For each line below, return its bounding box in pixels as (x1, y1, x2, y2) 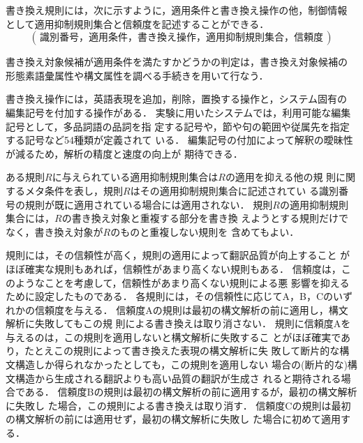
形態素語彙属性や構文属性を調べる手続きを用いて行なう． (6, 68, 269, 82)
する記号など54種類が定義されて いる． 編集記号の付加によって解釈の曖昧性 (6, 133, 353, 147)
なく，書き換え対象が (6, 224, 103, 239)
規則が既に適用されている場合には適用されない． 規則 (24, 197, 273, 211)
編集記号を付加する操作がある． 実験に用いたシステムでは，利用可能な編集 (6, 105, 351, 119)
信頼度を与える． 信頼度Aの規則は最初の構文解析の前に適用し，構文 (34, 302, 348, 317)
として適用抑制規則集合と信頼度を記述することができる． (6, 16, 269, 31)
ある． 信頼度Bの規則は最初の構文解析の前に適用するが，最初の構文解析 (24, 384, 357, 399)
